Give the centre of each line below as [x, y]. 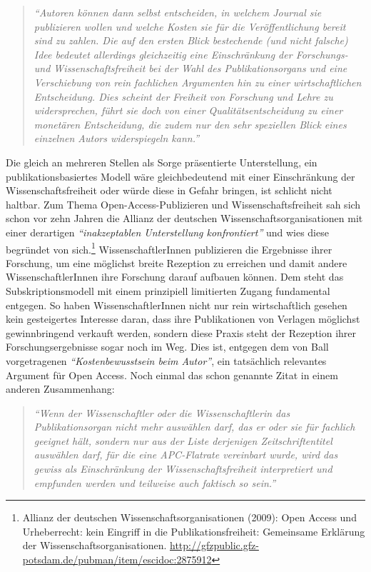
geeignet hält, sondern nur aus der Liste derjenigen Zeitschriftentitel [183, 440]
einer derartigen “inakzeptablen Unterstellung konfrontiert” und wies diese [167, 232]
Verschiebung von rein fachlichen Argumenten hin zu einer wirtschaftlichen [198, 82]
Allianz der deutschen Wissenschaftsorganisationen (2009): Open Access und [189, 517]
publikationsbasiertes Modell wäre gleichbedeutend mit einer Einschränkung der [181, 176]
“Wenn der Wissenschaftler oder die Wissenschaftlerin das [162, 412]
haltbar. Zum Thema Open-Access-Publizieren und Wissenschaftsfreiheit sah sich [183, 204]
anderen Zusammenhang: [60, 389]
